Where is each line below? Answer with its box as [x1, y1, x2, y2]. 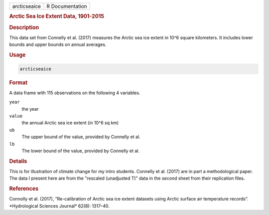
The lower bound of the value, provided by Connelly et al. [21, 148, 139, 154]
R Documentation [46, 3, 87, 9]
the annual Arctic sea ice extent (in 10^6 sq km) [21, 120, 119, 126]
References [9, 185, 39, 192]
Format [9, 79, 27, 86]
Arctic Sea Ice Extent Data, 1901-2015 [9, 13, 105, 20]
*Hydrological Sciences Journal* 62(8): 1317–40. [9, 203, 110, 209]
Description [9, 24, 39, 31]
